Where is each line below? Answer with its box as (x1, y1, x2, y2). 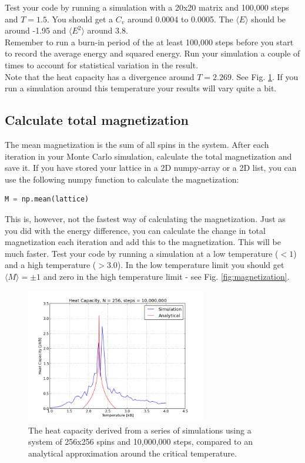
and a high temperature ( (5, 259, 96, 271)
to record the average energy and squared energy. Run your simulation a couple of (5, 47, 300, 59)
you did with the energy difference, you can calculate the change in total (5, 224, 266, 236)
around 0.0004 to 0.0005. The (127, 12, 233, 25)
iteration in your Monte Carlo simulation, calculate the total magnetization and (5, 150, 292, 162)
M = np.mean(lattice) (5, 195, 89, 204)
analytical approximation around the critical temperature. (28, 447, 237, 459)
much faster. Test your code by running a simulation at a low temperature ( (5, 247, 279, 259)
